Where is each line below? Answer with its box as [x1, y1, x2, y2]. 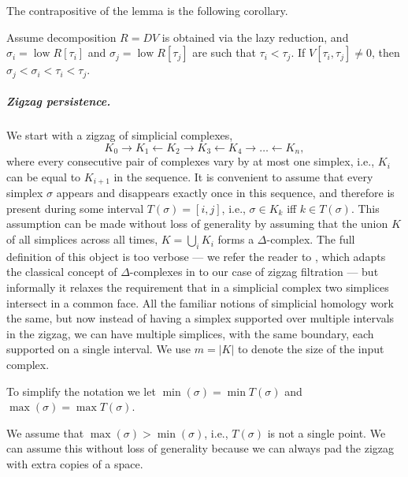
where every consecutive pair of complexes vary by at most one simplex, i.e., [6, 153, 375, 170]
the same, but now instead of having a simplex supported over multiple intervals [6, 310, 395, 326]
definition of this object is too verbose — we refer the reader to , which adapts [6, 248, 386, 264]
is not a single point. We [267, 424, 386, 441]
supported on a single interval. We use [6, 341, 191, 357]
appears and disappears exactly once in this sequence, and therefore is [56, 184, 395, 201]
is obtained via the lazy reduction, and [161, 28, 349, 45]
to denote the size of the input [237, 341, 384, 357]
